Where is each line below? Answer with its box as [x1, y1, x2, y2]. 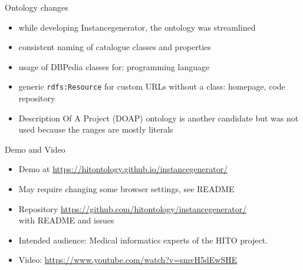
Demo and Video [5, 143, 65, 155]
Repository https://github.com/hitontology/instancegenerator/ [18, 202, 247, 215]
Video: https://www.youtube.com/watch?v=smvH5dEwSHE [18, 253, 238, 266]
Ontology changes [5, 1, 68, 13]
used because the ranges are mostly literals [18, 123, 173, 136]
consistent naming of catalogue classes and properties [18, 41, 211, 53]
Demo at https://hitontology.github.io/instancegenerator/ [18, 163, 228, 175]
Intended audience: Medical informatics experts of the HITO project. [18, 233, 268, 246]
